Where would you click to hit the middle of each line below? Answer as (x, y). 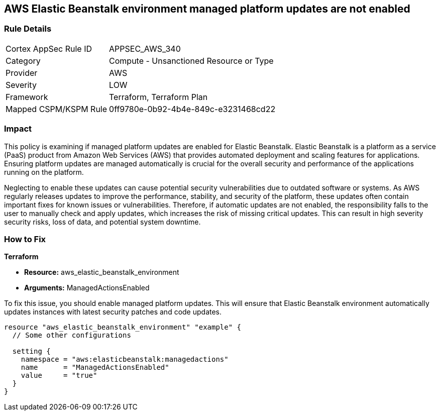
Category (23, 61)
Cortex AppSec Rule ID (49, 48)
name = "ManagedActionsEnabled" (95, 368)
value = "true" (59, 376)
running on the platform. (44, 172)
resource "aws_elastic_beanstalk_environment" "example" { (123, 327)
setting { (31, 351)
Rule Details (28, 29)
